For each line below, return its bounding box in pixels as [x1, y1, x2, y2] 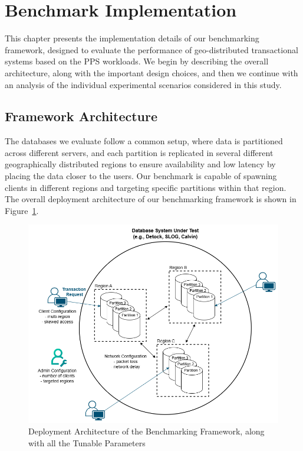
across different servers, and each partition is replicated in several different [5, 146, 274, 158]
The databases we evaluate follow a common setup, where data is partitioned [5, 135, 283, 147]
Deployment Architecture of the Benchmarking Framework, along [28, 425, 265, 437]
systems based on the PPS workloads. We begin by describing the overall [5, 55, 269, 67]
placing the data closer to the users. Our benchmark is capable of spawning [5, 170, 277, 182]
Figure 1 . [5, 204, 39, 216]
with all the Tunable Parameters [28, 436, 146, 449]
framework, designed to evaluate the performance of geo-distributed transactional [5, 43, 298, 56]
